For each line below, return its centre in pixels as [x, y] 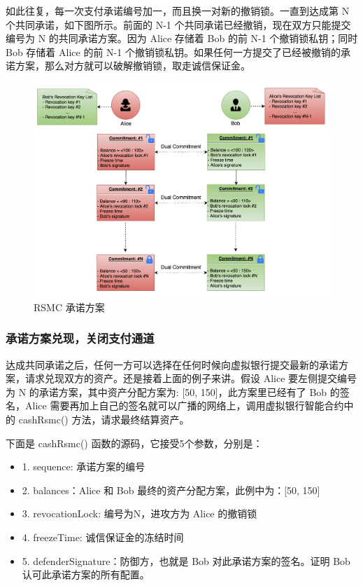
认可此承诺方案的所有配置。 [86, 574]
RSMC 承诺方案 [69, 307]
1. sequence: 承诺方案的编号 [84, 466]
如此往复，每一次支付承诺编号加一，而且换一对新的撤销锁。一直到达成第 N [178, 11]
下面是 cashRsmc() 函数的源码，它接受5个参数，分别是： [134, 443]
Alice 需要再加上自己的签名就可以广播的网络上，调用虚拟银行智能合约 [184, 406]
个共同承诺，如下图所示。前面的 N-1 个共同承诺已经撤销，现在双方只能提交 [178, 24]
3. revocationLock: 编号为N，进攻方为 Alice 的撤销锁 [140, 513]
